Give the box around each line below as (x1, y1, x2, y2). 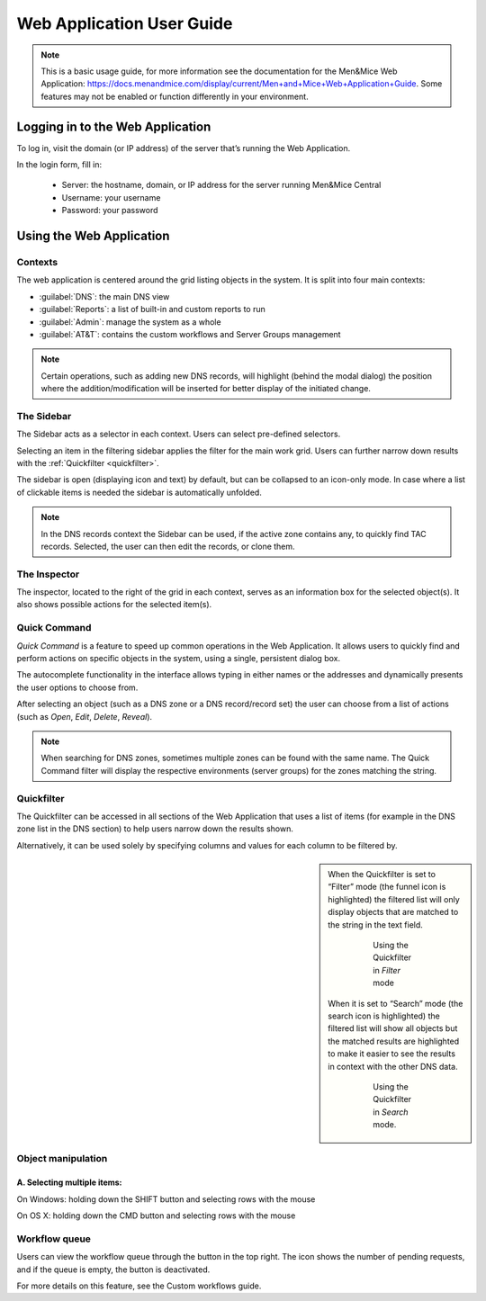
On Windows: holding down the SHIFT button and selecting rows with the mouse (16, 1193, 316, 1205)
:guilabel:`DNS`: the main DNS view (39, 291, 170, 301)
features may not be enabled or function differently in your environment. (40, 91, 310, 102)
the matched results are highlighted (328, 1036, 460, 1046)
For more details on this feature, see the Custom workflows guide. (16, 1280, 262, 1291)
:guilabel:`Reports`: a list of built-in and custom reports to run (39, 304, 265, 315)
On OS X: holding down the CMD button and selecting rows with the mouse (16, 1210, 296, 1221)
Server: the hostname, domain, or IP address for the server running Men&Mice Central (61, 180, 382, 191)
